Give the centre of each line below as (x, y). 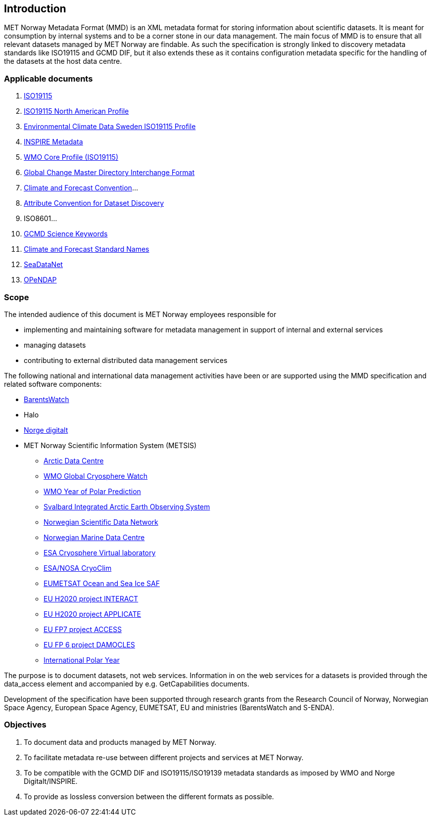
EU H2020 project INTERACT (91, 598)
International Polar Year (82, 660)
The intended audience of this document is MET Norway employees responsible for (140, 314)
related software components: (53, 384)
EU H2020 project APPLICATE (93, 614)
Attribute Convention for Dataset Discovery (94, 203)
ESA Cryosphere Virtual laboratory (100, 552)
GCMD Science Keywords (66, 234)
